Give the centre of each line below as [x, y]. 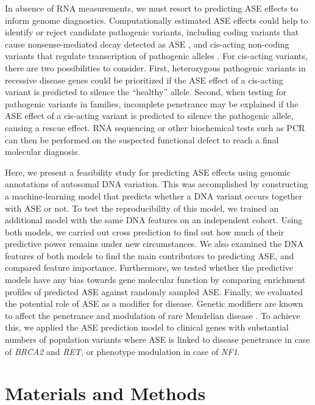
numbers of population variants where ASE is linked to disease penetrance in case [157, 339]
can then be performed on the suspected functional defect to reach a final [142, 139]
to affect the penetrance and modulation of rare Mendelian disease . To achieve [153, 315]
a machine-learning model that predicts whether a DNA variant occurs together [154, 195]
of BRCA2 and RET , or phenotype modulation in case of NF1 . [122, 351]
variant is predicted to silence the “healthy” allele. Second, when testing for [146, 92]
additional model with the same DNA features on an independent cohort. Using [154, 220]
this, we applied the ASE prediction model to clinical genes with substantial [147, 327]
